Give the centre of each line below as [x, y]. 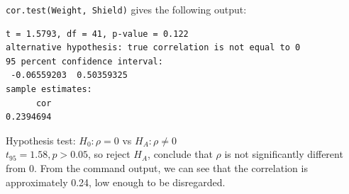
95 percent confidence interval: [84, 61]
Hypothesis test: [41, 140]
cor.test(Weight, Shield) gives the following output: [126, 9]
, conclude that [180, 154]
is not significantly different [284, 154]
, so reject [109, 154]
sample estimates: [49, 90]
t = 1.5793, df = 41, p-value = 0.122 [97, 34]
